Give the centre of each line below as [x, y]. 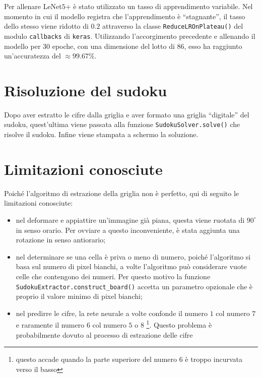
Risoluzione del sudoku [86, 90]
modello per [22, 46]
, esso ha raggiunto [213, 46]
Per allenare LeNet [33, 6]
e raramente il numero [50, 325]
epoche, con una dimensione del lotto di [113, 46]
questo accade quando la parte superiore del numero [96, 359]
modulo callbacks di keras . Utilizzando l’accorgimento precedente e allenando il [130, 36]
